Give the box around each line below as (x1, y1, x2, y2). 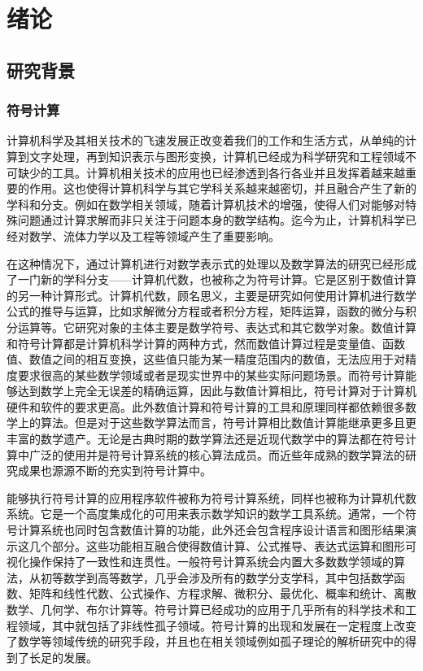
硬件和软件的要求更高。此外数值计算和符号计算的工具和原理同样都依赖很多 (7, 398, 405, 415)
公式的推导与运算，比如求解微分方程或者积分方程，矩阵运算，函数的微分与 (7, 303, 405, 320)
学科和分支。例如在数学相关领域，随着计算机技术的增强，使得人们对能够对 (7, 195, 405, 212)
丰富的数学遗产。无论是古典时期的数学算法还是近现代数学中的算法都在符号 (7, 430, 405, 447)
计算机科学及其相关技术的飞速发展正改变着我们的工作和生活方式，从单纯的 (7, 132, 405, 149)
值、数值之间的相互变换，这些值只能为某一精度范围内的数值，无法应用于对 (7, 351, 405, 368)
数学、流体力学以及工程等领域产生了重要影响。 (28, 227, 280, 244)
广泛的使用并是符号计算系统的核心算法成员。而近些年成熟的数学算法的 (28, 446, 405, 463)
